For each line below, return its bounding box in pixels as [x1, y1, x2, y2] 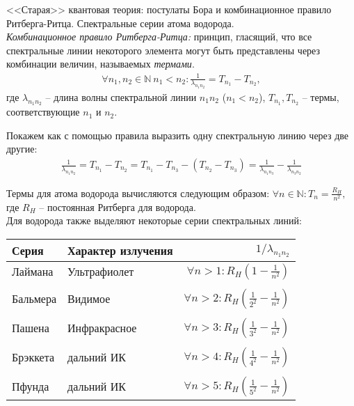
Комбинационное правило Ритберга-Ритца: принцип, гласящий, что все [6, 29, 312, 44]
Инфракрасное [67, 320, 137, 336]
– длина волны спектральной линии [45, 90, 197, 104]
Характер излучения [67, 242, 173, 258]
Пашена [12, 320, 49, 336]
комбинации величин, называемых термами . [6, 56, 195, 71]
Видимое [67, 290, 111, 307]
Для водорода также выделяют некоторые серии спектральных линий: [6, 213, 302, 228]
